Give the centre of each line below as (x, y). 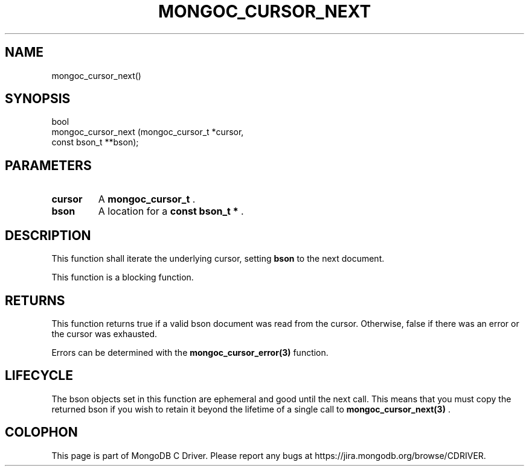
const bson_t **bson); (95, 142)
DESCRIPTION (48, 235)
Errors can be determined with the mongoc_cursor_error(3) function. (190, 352)
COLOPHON (41, 432)
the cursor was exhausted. (104, 333)
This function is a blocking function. (123, 277)
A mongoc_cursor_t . (147, 199)
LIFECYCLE (39, 376)
